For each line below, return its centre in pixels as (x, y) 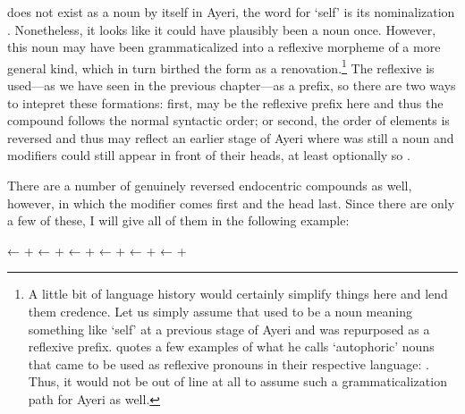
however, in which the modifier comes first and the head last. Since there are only (231, 203)
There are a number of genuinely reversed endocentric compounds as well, (210, 185)
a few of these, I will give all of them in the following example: (178, 220)
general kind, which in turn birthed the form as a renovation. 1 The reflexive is (221, 66)
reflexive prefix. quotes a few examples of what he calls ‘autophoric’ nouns (231, 346)
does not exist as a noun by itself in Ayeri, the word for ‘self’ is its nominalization (231, 12)
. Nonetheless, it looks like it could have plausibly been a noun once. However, (222, 29)
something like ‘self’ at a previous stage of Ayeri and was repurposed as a (229, 329)
